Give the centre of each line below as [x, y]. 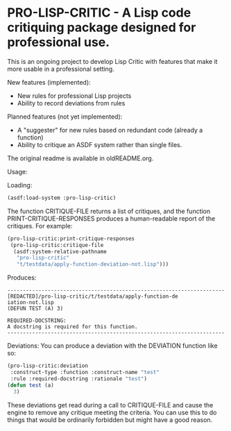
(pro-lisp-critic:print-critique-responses [71, 238]
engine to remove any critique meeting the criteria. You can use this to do [112, 412]
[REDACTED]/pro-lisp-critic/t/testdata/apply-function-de [93, 296]
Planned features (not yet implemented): [65, 117]
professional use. [58, 42]
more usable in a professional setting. [61, 69]
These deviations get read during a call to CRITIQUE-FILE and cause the [110, 405]
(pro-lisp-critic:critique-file [57, 245]
